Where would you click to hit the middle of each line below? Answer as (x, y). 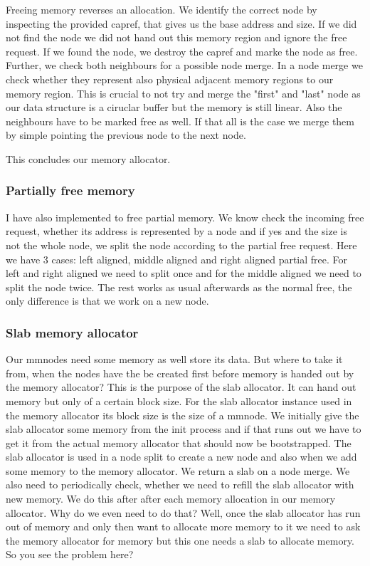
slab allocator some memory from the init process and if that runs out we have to (184, 429)
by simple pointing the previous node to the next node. (126, 135)
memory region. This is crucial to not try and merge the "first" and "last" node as (183, 93)
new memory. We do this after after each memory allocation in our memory (171, 499)
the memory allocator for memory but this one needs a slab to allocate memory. (180, 540)
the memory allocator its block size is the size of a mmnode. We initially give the (183, 415)
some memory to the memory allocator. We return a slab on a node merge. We (178, 470)
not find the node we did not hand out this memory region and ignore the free (176, 37)
